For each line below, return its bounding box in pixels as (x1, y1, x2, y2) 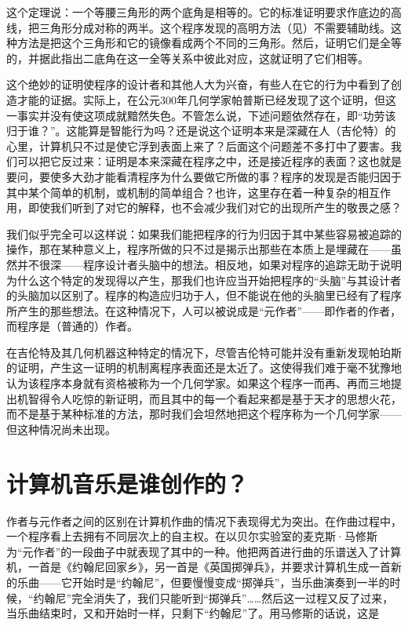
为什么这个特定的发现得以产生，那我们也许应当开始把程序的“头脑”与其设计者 (6, 271, 402, 288)
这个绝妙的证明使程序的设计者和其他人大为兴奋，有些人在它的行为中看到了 (6, 76, 391, 93)
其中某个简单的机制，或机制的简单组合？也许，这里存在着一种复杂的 (6, 184, 358, 200)
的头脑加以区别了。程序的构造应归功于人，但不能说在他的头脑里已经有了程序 (6, 287, 402, 304)
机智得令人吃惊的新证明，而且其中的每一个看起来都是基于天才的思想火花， (16, 390, 402, 406)
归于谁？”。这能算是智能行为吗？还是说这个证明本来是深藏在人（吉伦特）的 (6, 122, 396, 139)
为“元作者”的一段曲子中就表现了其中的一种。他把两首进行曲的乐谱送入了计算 (6, 543, 402, 559)
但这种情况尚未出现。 (6, 420, 116, 437)
